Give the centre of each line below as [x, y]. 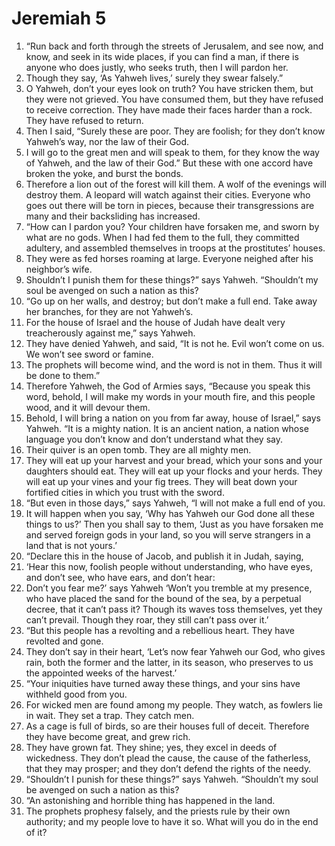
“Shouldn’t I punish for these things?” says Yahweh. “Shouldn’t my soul [172, 779]
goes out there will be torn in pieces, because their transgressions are [170, 205]
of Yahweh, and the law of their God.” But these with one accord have [169, 163]
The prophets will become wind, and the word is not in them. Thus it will [174, 364]
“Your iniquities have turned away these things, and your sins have [163, 683]
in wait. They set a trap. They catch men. [110, 715]
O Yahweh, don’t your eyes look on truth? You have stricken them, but [169, 88]
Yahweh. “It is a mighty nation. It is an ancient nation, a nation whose [167, 428]
